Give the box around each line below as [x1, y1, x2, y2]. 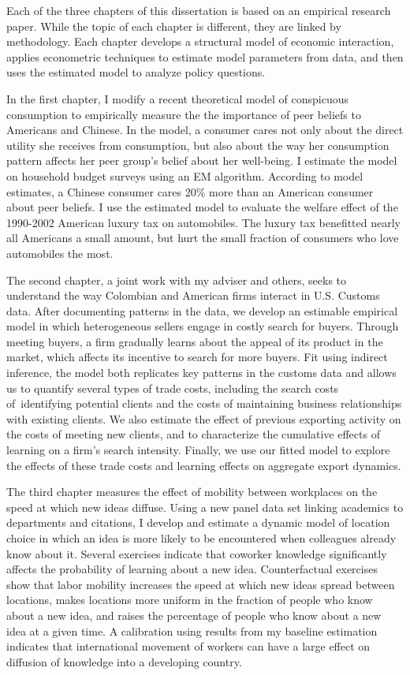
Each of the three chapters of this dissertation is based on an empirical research [6, 2, 391, 18]
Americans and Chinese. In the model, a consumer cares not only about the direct [6, 121, 404, 138]
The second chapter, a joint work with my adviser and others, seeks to [6, 271, 347, 288]
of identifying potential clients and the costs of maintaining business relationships [6, 395, 402, 412]
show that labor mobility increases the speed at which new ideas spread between [6, 576, 395, 592]
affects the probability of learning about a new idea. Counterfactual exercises [6, 561, 378, 577]
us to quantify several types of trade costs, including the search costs [6, 379, 339, 396]
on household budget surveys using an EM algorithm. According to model [6, 167, 363, 184]
